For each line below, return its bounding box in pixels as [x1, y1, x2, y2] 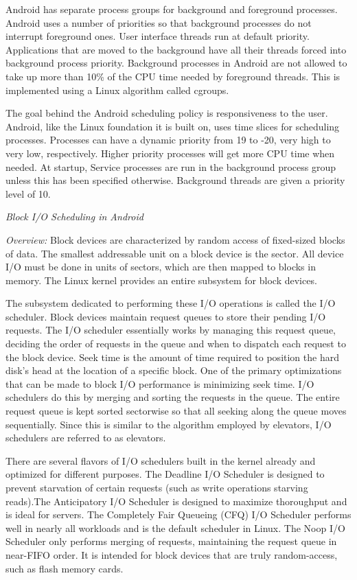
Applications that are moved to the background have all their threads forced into [5, 42, 347, 56]
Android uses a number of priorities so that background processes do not [5, 15, 312, 30]
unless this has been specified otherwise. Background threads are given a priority [5, 173, 345, 187]
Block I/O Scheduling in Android [5, 209, 143, 224]
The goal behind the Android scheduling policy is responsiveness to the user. [5, 106, 328, 120]
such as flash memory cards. [5, 561, 124, 575]
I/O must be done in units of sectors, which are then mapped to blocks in [5, 259, 316, 274]
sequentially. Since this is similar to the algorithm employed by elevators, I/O [5, 417, 332, 431]
